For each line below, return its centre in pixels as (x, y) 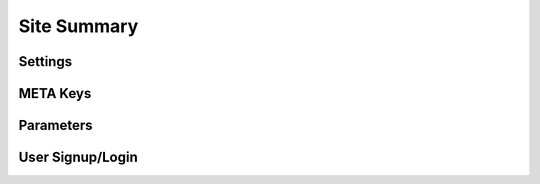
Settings (45, 61)
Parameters (55, 125)
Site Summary (78, 26)
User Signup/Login (78, 157)
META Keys (55, 93)
